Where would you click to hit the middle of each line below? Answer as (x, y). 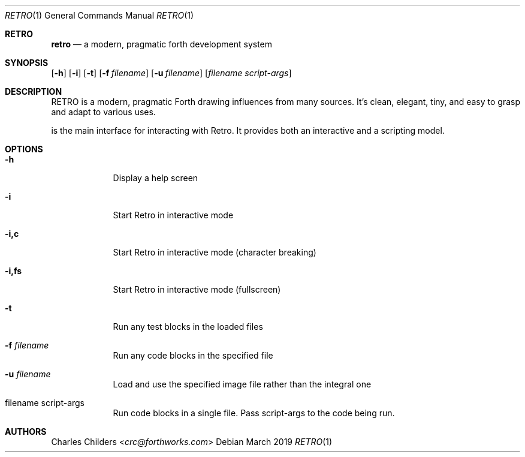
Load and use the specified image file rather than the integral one (242, 384)
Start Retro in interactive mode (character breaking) (215, 252)
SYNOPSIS (27, 63)
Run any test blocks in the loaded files (188, 327)
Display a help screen (156, 178)
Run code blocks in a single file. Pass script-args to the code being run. (254, 413)
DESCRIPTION (34, 91)
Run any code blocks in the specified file (193, 355)
